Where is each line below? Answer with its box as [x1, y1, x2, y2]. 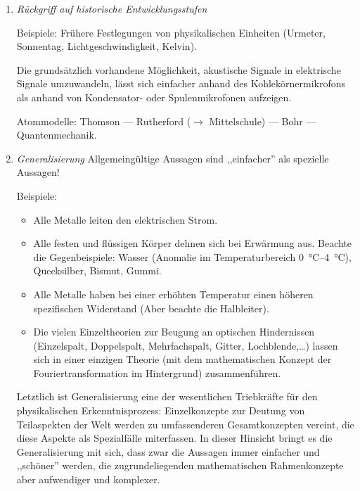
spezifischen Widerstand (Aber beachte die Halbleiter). [33, 300, 269, 315]
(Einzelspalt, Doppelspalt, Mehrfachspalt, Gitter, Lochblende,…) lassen [33, 338, 338, 352]
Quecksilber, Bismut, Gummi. [33, 263, 162, 278]
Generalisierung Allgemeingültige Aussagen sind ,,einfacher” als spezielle [16, 151, 329, 165]
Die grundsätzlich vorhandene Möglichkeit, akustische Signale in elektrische [16, 62, 341, 77]
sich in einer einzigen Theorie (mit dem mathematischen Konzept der [33, 352, 332, 366]
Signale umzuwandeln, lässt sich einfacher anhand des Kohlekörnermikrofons [16, 76, 346, 91]
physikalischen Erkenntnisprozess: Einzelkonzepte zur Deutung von [16, 403, 305, 418]
